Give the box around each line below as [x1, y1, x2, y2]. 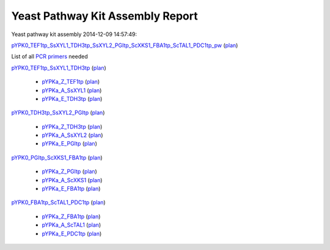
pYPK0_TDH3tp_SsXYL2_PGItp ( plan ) [11, 109, 105, 116]
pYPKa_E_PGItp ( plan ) [42, 140, 97, 147]
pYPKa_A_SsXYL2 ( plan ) [42, 131, 103, 139]
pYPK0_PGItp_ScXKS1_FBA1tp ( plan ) [11, 153, 103, 161]
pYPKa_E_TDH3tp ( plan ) [42, 95, 103, 102]
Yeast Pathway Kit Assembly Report [11, 9, 198, 23]
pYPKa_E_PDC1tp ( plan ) [42, 230, 102, 237]
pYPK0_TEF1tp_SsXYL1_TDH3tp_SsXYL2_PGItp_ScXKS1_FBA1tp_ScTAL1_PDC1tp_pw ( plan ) [11, 42, 238, 49]
